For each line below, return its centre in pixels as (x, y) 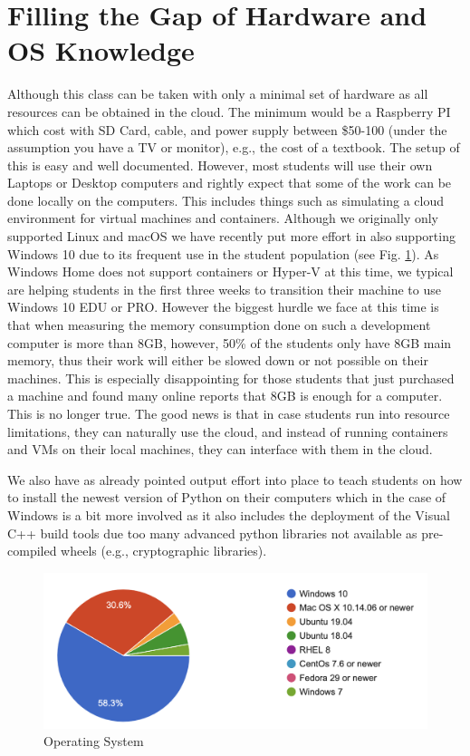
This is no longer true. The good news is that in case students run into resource (229, 413)
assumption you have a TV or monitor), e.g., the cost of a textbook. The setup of (234, 147)
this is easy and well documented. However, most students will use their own (220, 165)
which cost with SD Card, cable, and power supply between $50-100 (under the (227, 129)
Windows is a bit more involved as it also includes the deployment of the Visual (229, 514)
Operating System (94, 741)
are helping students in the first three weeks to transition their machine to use (224, 289)
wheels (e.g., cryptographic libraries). (164, 551)
